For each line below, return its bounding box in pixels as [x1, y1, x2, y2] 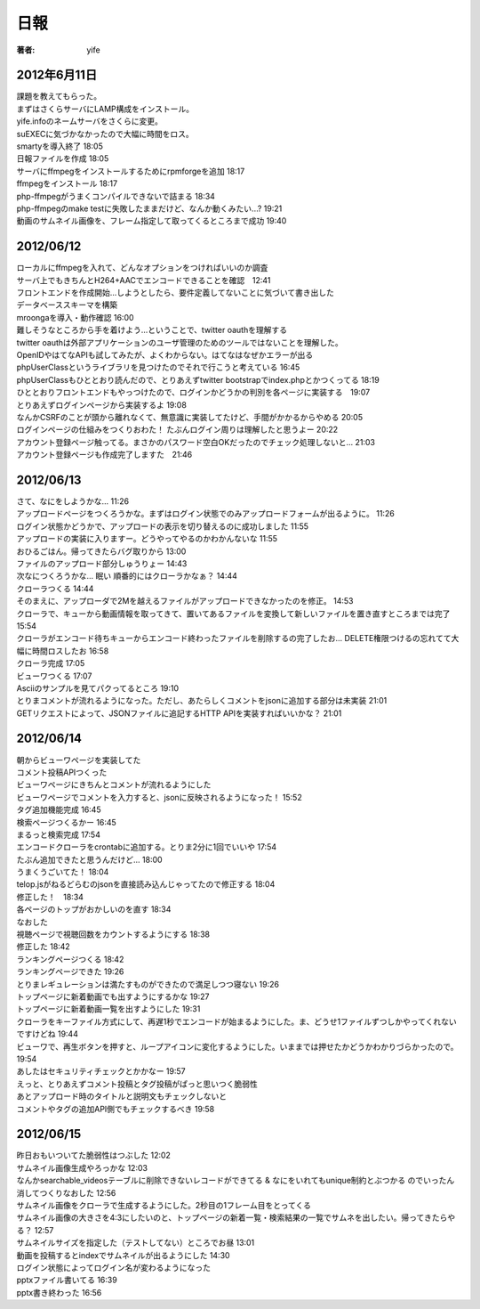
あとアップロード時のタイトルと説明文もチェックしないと [16, 1091, 227, 1102]
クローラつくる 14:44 [16, 583, 94, 594]
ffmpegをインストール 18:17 [16, 178, 118, 189]
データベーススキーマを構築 [16, 299, 118, 311]
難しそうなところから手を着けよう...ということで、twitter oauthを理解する [16, 325, 288, 336]
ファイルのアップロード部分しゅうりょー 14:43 [16, 557, 188, 569]
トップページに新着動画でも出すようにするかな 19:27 [16, 991, 210, 1002]
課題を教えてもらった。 [16, 91, 102, 102]
